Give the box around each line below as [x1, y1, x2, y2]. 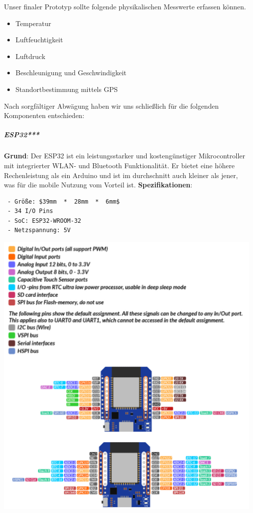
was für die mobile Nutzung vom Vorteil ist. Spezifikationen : [4, 180, 193, 190]
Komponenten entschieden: [4, 110, 84, 121]
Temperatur [15, 18, 51, 28]
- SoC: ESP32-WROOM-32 [7, 217, 81, 224]
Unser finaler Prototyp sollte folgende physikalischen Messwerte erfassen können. [4, 1, 246, 11]
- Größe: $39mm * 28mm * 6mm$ [7, 198, 120, 205]
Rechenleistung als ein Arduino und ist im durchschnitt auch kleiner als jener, [4, 170, 238, 180]
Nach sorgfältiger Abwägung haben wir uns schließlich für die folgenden [4, 100, 219, 111]
